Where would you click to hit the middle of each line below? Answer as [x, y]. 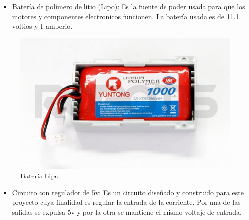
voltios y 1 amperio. [42, 26]
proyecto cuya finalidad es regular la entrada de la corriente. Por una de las [126, 202]
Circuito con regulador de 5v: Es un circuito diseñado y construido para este [128, 192]
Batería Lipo [40, 175]
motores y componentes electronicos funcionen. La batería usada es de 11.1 [125, 16]
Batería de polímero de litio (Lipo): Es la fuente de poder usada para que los [128, 6]
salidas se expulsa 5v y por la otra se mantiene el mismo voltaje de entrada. [127, 211]
